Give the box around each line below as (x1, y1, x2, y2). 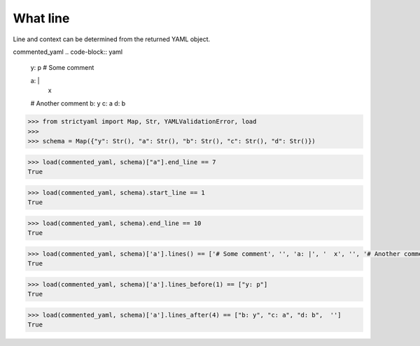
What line (13, 10, 70, 26)
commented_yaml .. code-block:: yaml (13, 48, 122, 56)
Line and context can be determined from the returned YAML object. (13, 35, 211, 43)
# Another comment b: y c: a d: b (30, 99, 126, 108)
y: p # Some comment (30, 64, 94, 72)
